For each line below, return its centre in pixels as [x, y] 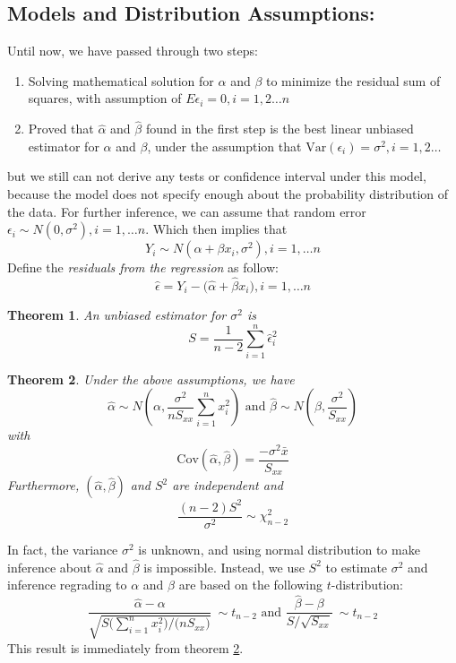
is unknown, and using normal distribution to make [279, 550]
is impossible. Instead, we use [224, 567]
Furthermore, [43, 485]
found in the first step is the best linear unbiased [280, 129]
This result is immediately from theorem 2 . [125, 647]
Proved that [61, 129]
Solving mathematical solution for [121, 80]
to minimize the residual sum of [353, 80]
